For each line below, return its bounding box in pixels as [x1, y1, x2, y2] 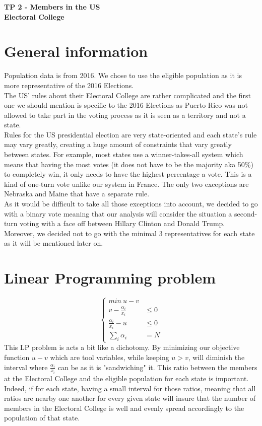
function [4, 351, 30, 362]
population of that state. [4, 412, 80, 423]
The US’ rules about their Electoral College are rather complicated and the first [4, 90, 251, 100]
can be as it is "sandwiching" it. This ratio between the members [57, 362, 257, 372]
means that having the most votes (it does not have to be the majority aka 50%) [4, 159, 253, 169]
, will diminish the [188, 351, 245, 362]
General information [4, 41, 148, 61]
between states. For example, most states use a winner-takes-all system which [4, 149, 243, 160]
